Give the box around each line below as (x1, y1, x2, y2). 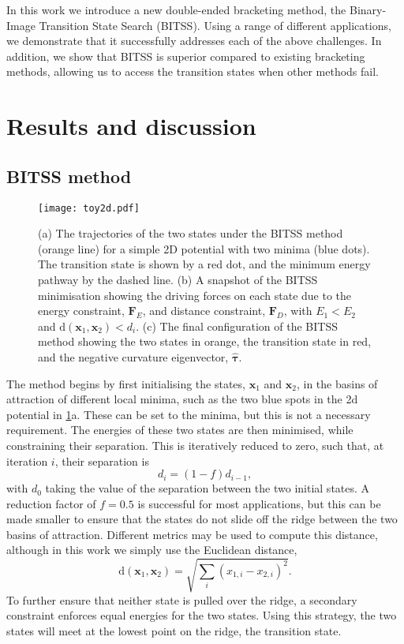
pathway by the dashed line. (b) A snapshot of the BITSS (38, 271, 318, 287)
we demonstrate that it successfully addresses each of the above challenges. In (6, 32, 382, 49)
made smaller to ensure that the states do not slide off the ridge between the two (6, 511, 398, 527)
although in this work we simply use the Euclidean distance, (6, 541, 297, 558)
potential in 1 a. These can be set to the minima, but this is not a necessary (6, 406, 371, 422)
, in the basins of (296, 375, 378, 391)
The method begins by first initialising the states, (6, 375, 245, 391)
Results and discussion (6, 110, 256, 142)
